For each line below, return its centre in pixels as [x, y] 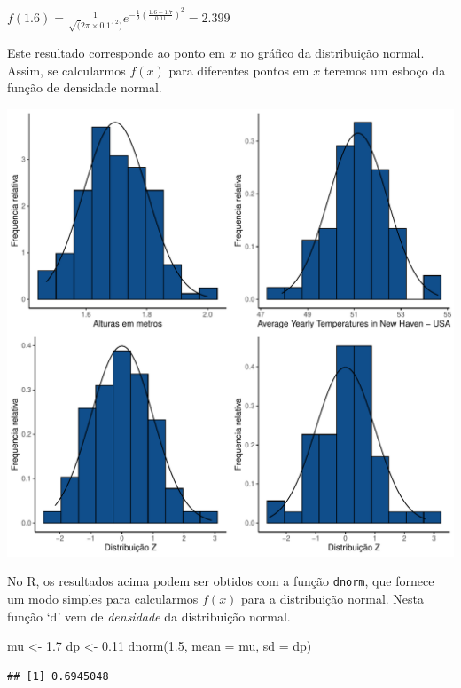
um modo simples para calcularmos [103, 599]
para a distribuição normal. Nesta [333, 599]
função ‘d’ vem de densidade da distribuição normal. [149, 616]
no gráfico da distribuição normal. [332, 53]
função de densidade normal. [85, 87]
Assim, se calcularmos [66, 70]
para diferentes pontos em [239, 70]
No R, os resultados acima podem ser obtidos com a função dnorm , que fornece [221, 581]
